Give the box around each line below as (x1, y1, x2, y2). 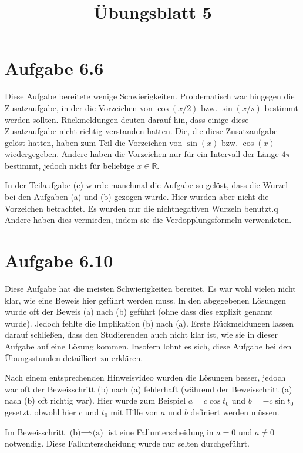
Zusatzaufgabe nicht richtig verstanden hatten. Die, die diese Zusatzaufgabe (5, 125, 278, 137)
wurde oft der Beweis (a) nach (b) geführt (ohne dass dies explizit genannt (5, 305, 273, 318)
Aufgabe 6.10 (5, 248, 113, 272)
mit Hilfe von (110, 405, 159, 418)
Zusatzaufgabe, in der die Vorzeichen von (5, 101, 153, 114)
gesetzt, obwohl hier (5, 405, 76, 418)
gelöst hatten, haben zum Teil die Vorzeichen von (5, 136, 183, 148)
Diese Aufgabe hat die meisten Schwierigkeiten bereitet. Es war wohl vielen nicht (5, 282, 296, 294)
